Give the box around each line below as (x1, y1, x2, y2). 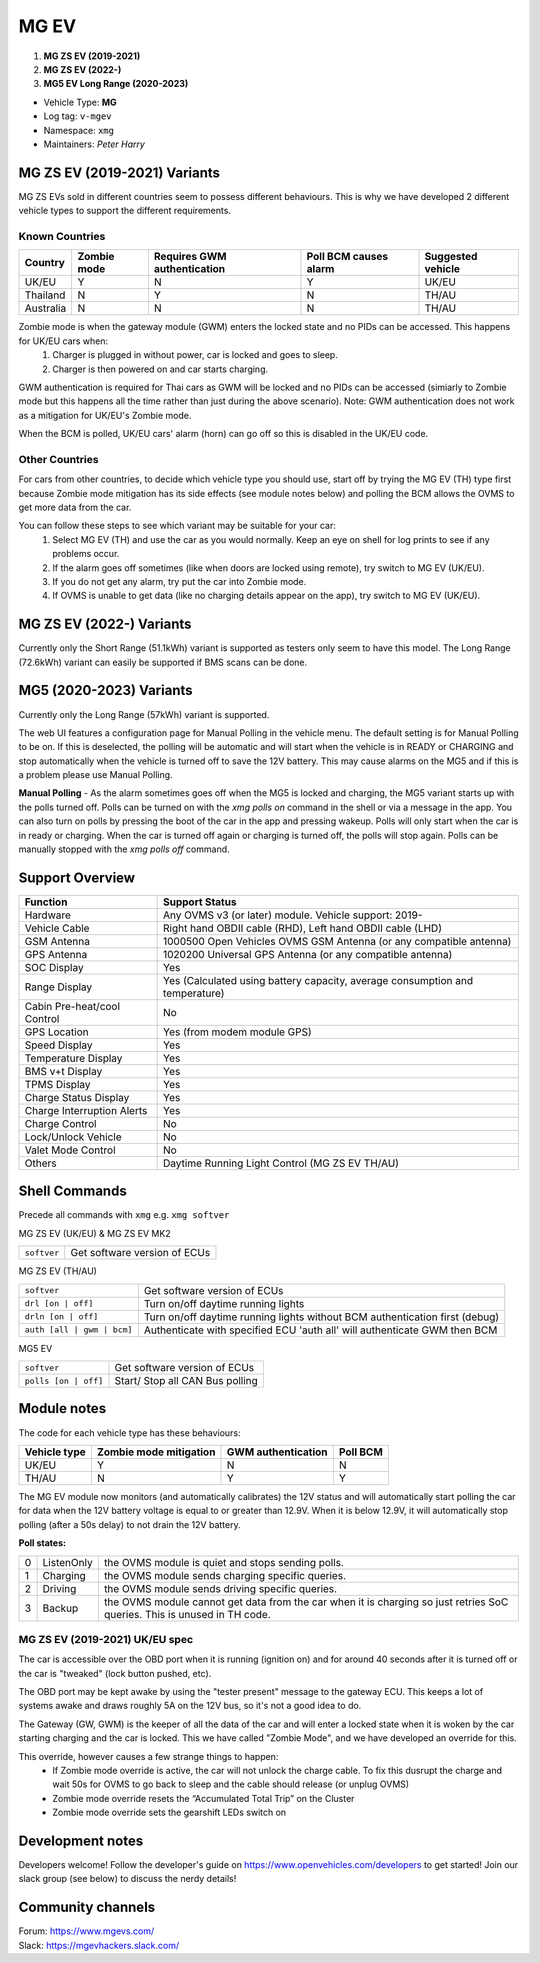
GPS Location (24, 1025, 89, 1039)
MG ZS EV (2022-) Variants (18, 616, 192, 633)
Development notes (18, 1832, 144, 1849)
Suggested (424, 250, 478, 264)
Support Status (163, 895, 237, 909)
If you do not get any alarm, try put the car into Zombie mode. (52, 575, 307, 587)
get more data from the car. (18, 501, 132, 513)
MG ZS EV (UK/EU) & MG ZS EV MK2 (18, 1227, 171, 1239)
